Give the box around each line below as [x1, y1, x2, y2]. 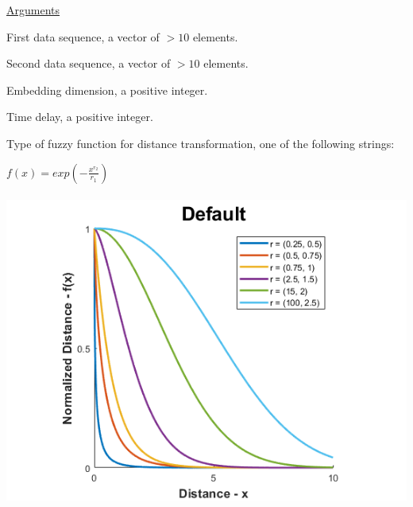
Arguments [6, 2, 60, 18]
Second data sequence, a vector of [6, 55, 171, 72]
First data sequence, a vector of [6, 28, 160, 45]
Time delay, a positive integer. [6, 108, 153, 125]
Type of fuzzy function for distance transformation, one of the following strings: [6, 135, 395, 151]
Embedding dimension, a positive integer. [6, 81, 208, 98]
